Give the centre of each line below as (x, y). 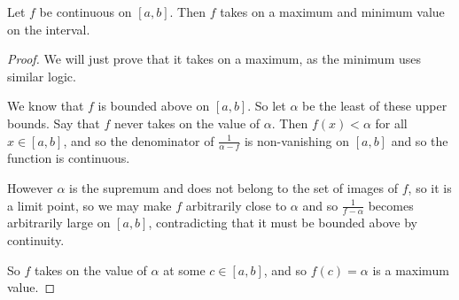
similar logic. (42, 76)
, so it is (430, 187)
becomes (391, 205)
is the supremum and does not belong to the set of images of (234, 187)
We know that (46, 106)
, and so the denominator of (139, 140)
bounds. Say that (54, 123)
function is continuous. (69, 158)
